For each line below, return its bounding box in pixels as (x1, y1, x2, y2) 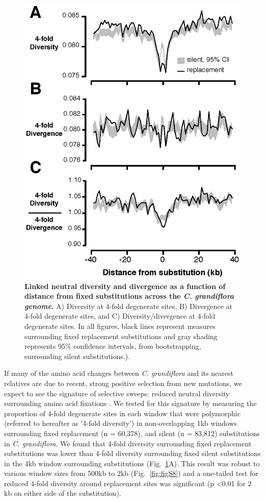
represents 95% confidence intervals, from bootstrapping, (24, 341, 201, 351)
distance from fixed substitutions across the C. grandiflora (24, 291, 234, 301)
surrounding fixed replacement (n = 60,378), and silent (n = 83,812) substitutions (4, 427, 260, 438)
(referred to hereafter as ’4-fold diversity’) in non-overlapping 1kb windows (4, 418, 237, 428)
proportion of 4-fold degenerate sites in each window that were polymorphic (4, 408, 241, 418)
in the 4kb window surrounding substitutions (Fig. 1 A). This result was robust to (4, 458, 260, 468)
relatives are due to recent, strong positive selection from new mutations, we (4, 377, 242, 388)
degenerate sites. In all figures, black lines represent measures (24, 320, 216, 331)
